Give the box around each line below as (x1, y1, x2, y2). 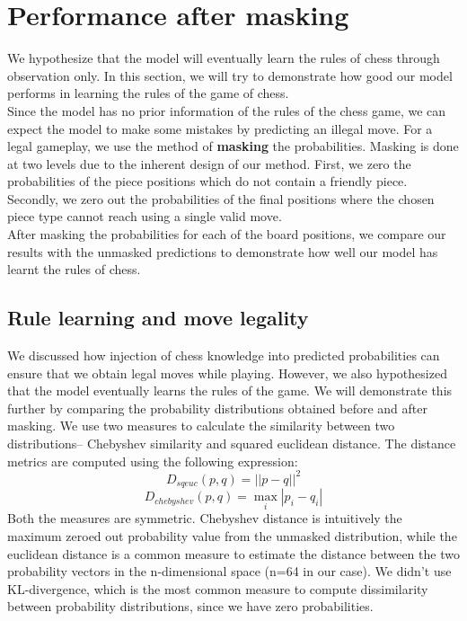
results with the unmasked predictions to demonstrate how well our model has (7, 242, 438, 261)
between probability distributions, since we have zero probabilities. (7, 597, 374, 616)
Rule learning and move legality (7, 304, 309, 332)
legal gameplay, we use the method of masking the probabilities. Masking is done (7, 137, 459, 155)
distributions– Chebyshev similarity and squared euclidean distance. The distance (7, 434, 456, 453)
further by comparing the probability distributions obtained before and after (7, 398, 427, 417)
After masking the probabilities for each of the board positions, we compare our (7, 225, 446, 244)
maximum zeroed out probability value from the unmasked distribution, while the (7, 526, 457, 545)
